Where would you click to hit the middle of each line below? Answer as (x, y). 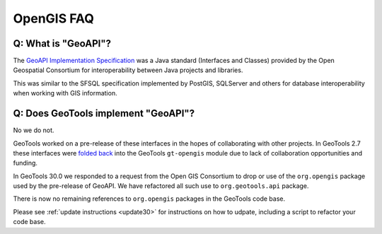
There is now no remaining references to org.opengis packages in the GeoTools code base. (149, 199)
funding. (25, 163)
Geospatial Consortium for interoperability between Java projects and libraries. (128, 70)
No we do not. (34, 130)
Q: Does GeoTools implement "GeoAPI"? (104, 113)
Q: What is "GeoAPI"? (62, 43)
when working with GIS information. (65, 93)
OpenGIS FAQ (54, 18)
